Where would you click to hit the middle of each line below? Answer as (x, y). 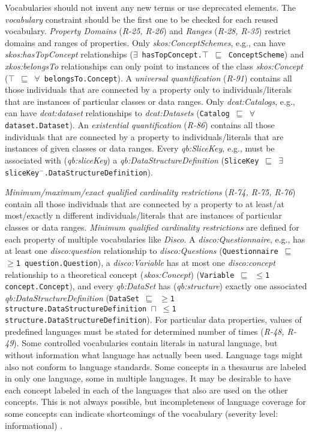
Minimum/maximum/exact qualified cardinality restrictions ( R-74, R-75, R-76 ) (150, 192)
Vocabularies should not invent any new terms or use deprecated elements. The (151, 7)
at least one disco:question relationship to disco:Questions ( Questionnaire (142, 251)
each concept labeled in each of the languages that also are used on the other (146, 390)
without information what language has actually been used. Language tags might (154, 355)
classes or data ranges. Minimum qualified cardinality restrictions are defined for (152, 227)
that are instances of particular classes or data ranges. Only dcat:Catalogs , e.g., (150, 101)
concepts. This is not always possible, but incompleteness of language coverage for (155, 402)
